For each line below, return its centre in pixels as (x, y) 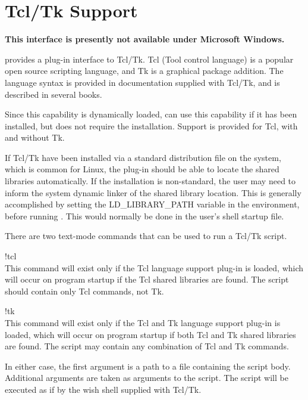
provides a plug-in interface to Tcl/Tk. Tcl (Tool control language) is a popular (149, 59)
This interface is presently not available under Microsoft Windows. (145, 39)
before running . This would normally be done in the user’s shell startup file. (144, 215)
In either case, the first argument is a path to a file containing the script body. (148, 366)
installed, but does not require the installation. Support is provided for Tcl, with (151, 125)
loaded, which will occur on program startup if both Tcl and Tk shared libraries (150, 334)
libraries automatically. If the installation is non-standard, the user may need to (150, 181)
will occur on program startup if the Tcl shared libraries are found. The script (147, 279)
